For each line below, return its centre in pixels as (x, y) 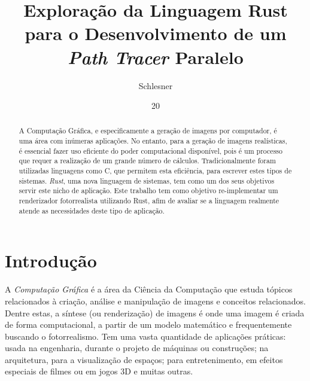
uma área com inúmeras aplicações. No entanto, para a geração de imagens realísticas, (153, 141)
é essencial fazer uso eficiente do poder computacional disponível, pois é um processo (151, 150)
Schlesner (156, 85)
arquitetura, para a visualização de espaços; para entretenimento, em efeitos (144, 359)
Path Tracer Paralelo (156, 57)
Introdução (51, 260)
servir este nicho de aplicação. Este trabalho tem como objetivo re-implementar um (148, 190)
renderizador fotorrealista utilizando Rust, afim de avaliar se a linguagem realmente (149, 201)
